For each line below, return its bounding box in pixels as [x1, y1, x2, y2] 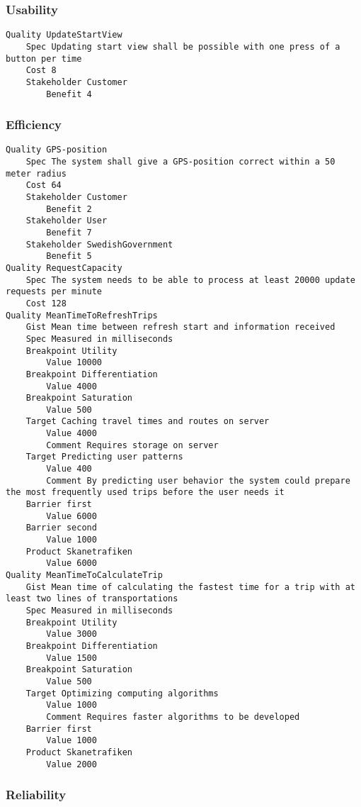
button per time [6, 53, 82, 64]
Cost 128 [25, 298, 67, 308]
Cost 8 [25, 65, 57, 76]
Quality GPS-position [6, 145, 108, 155]
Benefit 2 [46, 204, 92, 214]
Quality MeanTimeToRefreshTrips [6, 310, 158, 321]
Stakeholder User [25, 216, 108, 226]
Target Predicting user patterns [25, 452, 183, 462]
